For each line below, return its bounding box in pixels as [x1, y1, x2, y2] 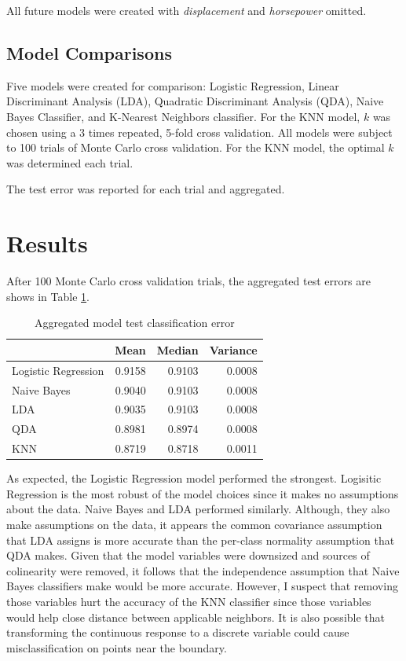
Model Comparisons [6, 40, 172, 64]
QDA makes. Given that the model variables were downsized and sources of [6, 547, 370, 564]
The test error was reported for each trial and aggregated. [6, 181, 285, 197]
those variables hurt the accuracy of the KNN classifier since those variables [6, 593, 371, 609]
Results [6, 227, 88, 259]
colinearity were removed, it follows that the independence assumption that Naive [6, 562, 400, 578]
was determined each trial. [6, 154, 134, 171]
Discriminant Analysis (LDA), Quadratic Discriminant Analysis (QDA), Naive [6, 93, 384, 109]
